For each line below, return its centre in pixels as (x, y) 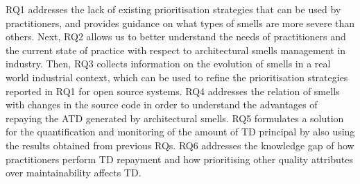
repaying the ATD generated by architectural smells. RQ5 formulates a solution (175, 118)
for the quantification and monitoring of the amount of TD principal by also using (180, 132)
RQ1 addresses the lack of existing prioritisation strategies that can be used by (173, 9)
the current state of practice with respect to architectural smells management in (176, 50)
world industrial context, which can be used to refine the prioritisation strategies (177, 77)
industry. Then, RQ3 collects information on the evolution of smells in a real (168, 64)
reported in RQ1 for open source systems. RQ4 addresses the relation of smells (173, 91)
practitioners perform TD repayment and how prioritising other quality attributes (179, 159)
